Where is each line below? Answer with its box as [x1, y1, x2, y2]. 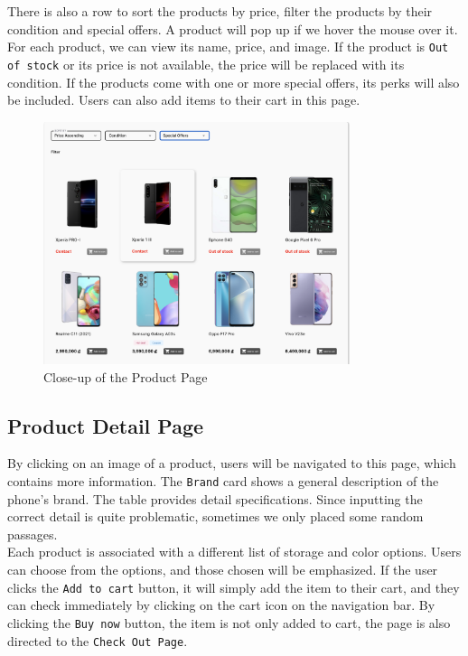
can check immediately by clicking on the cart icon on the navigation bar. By [7, 595, 435, 614]
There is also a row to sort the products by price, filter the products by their [7, 2, 433, 20]
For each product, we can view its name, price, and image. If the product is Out [7, 37, 449, 56]
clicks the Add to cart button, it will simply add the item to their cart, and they [7, 577, 460, 596]
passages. [7, 524, 58, 543]
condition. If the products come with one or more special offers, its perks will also [7, 72, 460, 91]
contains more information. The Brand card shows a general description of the [7, 471, 439, 490]
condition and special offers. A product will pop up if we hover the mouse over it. [7, 19, 458, 38]
